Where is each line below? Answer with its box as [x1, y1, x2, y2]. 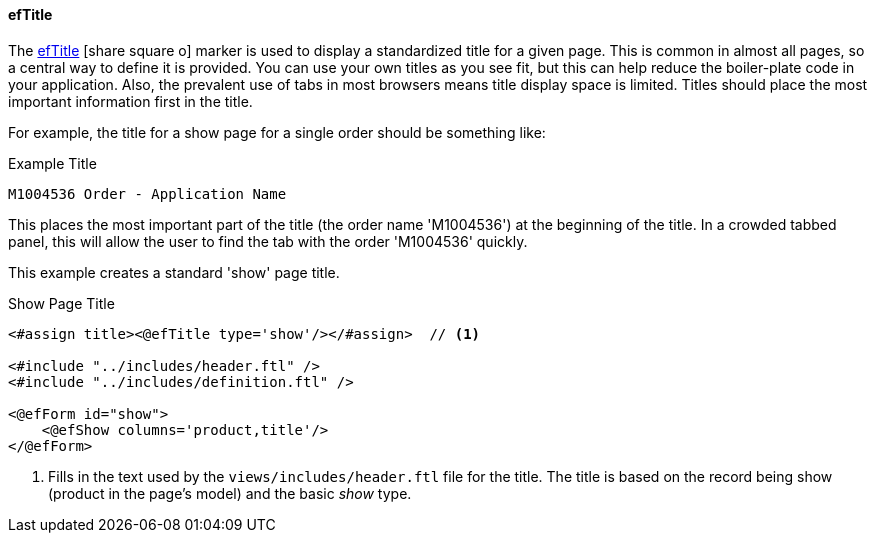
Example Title [8, 154, 97, 172]
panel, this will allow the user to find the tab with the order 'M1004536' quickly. [8, 232, 528, 250]
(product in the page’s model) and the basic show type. [48, 484, 412, 502]
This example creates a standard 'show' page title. [8, 263, 340, 281]
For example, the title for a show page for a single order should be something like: [8, 123, 546, 141]
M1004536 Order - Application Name [8, 185, 287, 202]
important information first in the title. [8, 92, 253, 110]
